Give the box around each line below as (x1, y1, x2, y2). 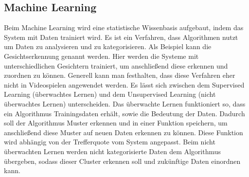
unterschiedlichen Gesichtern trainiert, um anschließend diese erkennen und (4, 60, 228, 71)
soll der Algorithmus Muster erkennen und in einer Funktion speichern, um (4, 118, 228, 128)
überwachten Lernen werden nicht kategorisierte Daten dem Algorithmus (4, 146, 221, 156)
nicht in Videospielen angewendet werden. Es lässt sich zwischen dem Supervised (4, 79, 245, 89)
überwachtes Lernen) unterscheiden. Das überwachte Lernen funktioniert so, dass (4, 98, 246, 108)
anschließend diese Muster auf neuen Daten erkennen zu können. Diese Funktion (4, 127, 243, 137)
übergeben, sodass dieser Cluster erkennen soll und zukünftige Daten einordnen (4, 156, 241, 166)
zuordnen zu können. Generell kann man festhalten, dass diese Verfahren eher (4, 70, 235, 80)
